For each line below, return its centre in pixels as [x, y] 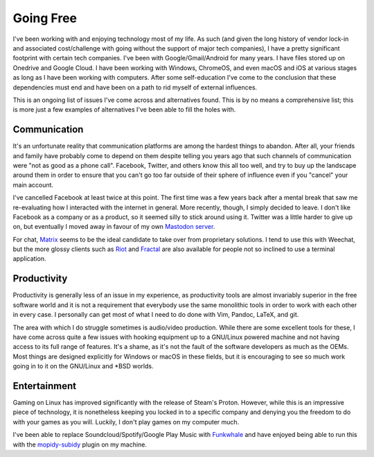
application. [29, 259]
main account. [33, 184]
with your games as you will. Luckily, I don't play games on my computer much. [126, 422]
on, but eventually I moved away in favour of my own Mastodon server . [114, 227]
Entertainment [44, 386]
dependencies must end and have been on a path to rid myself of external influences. [135, 87]
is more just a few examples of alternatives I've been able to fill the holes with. [124, 110]
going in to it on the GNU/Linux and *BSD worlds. [83, 366]
